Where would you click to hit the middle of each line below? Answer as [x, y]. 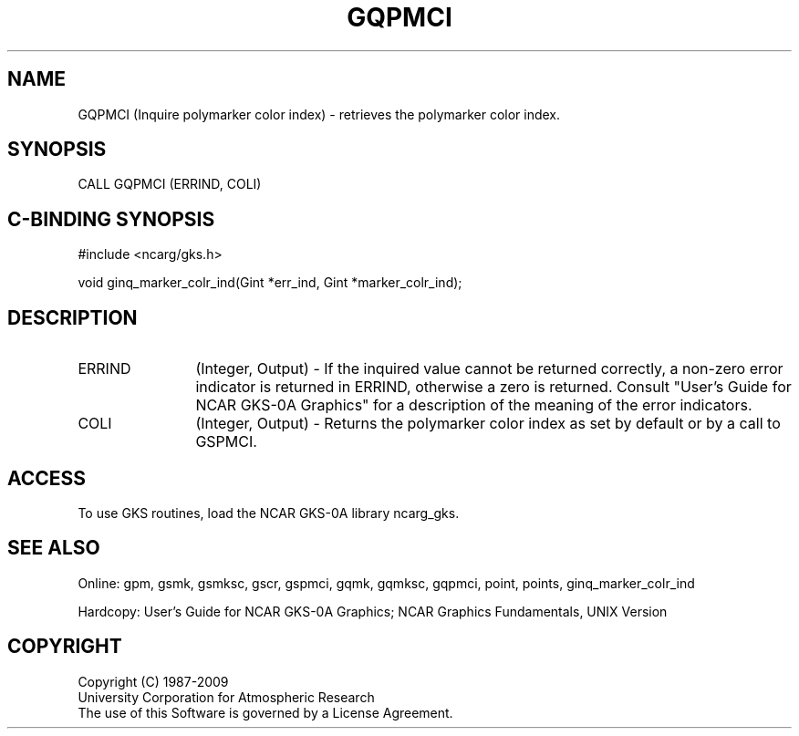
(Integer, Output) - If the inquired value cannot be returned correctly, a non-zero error [489, 369]
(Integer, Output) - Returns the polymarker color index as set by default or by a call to [488, 424]
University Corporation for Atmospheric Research [226, 697]
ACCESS [47, 478]
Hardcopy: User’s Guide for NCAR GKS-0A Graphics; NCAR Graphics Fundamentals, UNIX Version [373, 611]
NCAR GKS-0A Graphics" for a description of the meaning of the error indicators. [474, 405]
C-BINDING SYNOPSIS [111, 219]
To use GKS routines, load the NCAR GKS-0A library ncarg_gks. [269, 513]
